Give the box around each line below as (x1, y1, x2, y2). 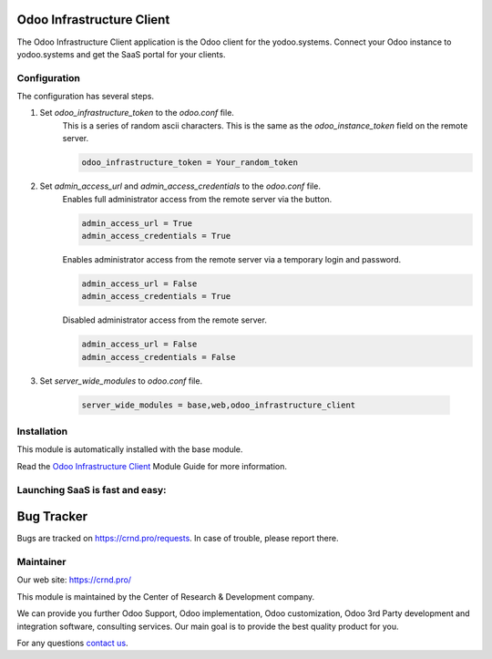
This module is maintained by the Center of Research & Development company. (16, 591, 315, 602)
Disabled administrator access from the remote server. (62, 314, 268, 325)
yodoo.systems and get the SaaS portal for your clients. (16, 48, 226, 59)
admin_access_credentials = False (81, 352, 236, 362)
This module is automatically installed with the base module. (16, 444, 243, 455)
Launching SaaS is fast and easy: (16, 483, 167, 496)
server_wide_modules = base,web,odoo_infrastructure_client (81, 399, 356, 410)
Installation (16, 425, 68, 438)
